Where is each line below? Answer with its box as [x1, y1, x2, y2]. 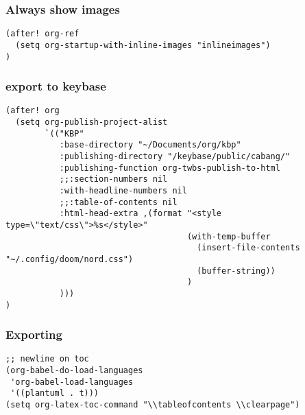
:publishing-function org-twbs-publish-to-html [59, 163, 280, 173]
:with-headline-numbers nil [59, 186, 187, 195]
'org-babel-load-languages [10, 377, 134, 387]
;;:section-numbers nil [59, 174, 168, 185]
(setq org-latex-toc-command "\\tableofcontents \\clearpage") [5, 400, 300, 410]
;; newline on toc [5, 354, 89, 364]
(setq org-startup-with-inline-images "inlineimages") [15, 40, 271, 50]
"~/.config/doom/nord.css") [5, 254, 134, 264]
